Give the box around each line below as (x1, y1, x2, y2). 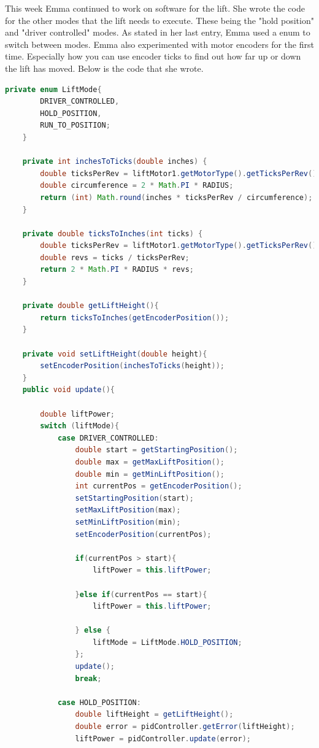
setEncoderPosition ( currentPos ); (75, 530, 212, 539)
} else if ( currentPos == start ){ (75, 590, 207, 599)
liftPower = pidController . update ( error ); (75, 734, 251, 743)
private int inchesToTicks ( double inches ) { (22, 157, 207, 166)
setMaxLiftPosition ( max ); (75, 506, 181, 515)
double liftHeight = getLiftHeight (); (75, 710, 234, 719)
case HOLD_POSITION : (57, 698, 141, 707)
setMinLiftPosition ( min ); (75, 517, 181, 526)
